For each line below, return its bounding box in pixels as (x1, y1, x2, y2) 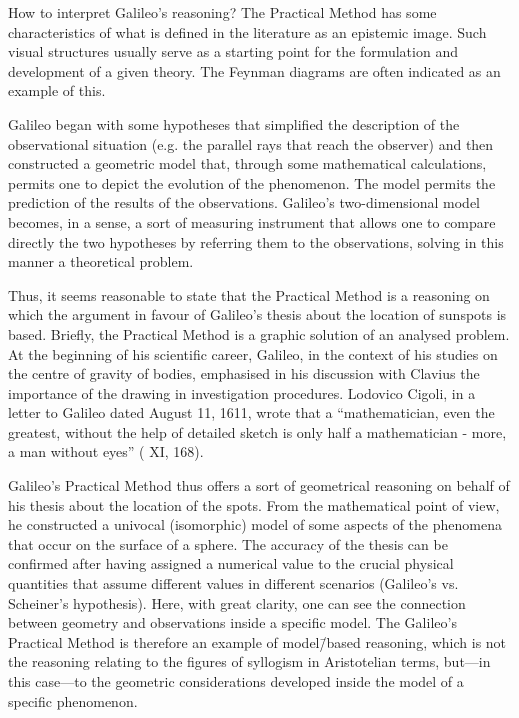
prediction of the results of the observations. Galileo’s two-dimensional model (8, 192, 481, 213)
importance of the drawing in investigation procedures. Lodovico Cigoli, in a (8, 382, 476, 403)
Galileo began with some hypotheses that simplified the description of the (8, 113, 460, 134)
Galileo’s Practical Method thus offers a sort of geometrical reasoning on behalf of (8, 475, 510, 496)
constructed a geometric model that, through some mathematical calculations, (8, 153, 487, 174)
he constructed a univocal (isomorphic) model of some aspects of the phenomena (8, 514, 502, 535)
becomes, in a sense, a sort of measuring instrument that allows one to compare (8, 211, 496, 232)
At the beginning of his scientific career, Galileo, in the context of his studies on (8, 343, 498, 364)
